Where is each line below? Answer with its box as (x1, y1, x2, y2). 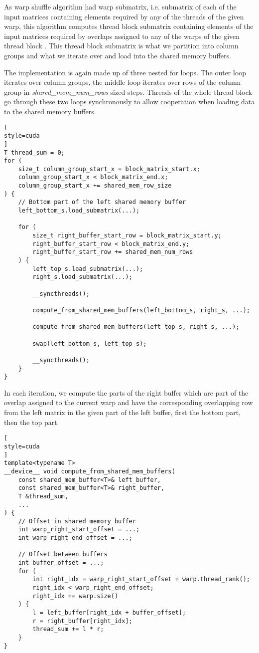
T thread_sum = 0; (4, 149, 65, 156)
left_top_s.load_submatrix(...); (32, 265, 143, 272)
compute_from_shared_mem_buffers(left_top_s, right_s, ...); (32, 323, 240, 331)
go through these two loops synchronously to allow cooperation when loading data (4, 96, 255, 107)
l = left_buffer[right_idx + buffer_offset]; (32, 609, 186, 617)
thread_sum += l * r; (32, 626, 104, 633)
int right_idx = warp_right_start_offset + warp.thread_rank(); (32, 576, 250, 583)
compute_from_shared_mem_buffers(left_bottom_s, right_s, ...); (32, 306, 250, 314)
